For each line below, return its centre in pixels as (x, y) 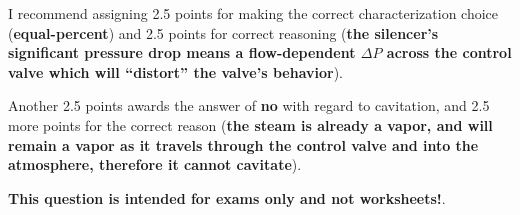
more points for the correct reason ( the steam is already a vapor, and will (250, 124)
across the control (449, 52)
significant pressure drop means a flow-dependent (182, 52)
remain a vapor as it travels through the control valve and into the (243, 144)
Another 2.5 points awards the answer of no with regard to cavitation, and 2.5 (249, 105)
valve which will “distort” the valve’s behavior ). (175, 71)
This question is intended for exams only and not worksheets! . (227, 197)
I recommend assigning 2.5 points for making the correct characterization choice (253, 13)
